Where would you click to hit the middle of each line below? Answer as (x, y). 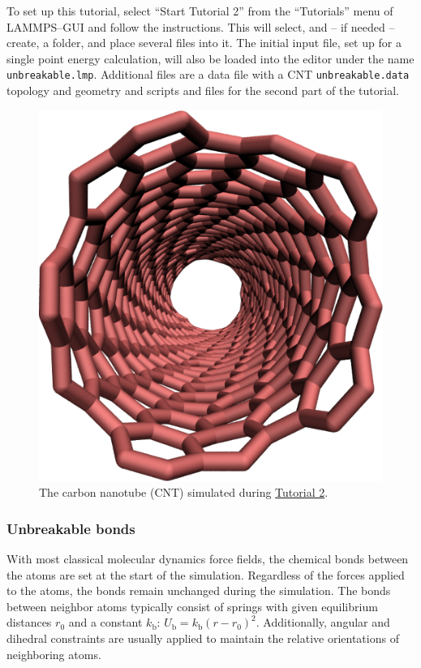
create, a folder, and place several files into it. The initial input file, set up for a (204, 43)
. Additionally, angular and (323, 622)
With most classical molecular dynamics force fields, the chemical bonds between (208, 559)
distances (29, 622)
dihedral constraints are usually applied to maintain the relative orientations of (203, 638)
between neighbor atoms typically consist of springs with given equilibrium (192, 606)
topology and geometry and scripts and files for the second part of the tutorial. (203, 91)
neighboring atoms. (54, 654)
